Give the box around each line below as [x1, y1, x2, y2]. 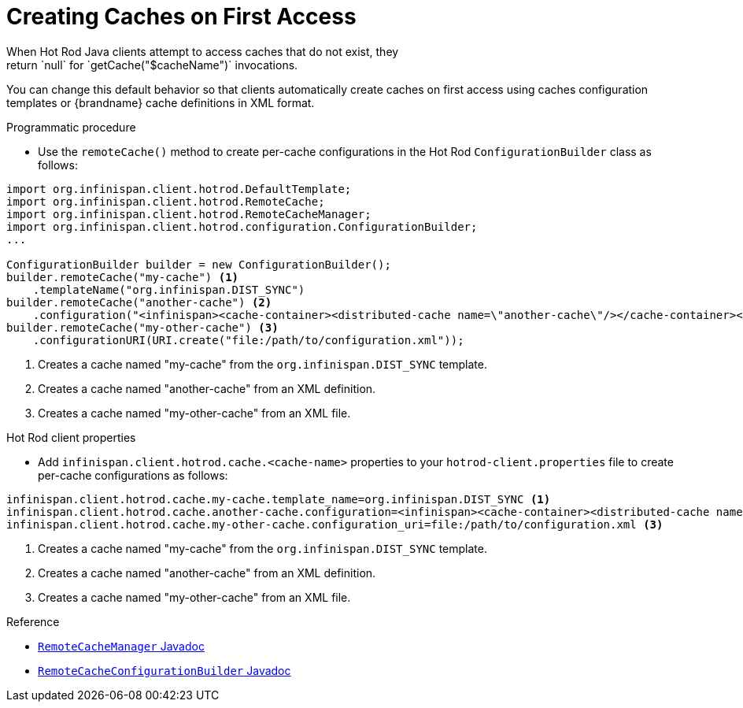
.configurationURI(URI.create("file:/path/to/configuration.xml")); [32, 333, 464, 347]
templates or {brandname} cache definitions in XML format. [6, 95, 315, 109]
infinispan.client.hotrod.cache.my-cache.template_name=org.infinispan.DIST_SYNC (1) [6, 492, 551, 506]
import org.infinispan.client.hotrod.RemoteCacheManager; [6, 207, 371, 221]
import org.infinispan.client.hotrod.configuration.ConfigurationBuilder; [6, 220, 478, 233]
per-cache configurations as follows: [38, 468, 228, 482]
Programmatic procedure [6, 120, 136, 134]
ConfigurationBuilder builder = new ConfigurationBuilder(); [6, 258, 391, 271]
